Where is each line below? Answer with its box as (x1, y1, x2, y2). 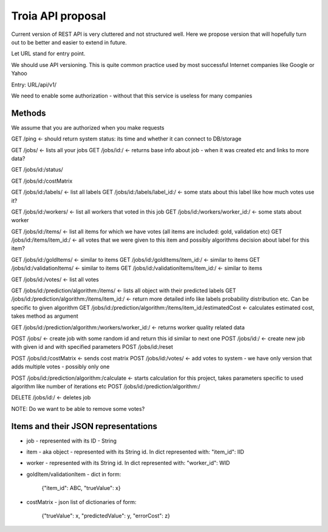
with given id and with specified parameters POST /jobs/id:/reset (11, 343, 173, 351)
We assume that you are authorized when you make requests (11, 124, 165, 131)
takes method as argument (11, 312, 78, 320)
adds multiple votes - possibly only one (11, 363, 110, 371)
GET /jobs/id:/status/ (11, 166, 63, 173)
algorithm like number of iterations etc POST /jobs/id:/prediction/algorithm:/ (11, 382, 200, 390)
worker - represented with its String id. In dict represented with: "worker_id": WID (26, 460, 230, 467)
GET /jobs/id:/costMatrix (11, 177, 73, 184)
